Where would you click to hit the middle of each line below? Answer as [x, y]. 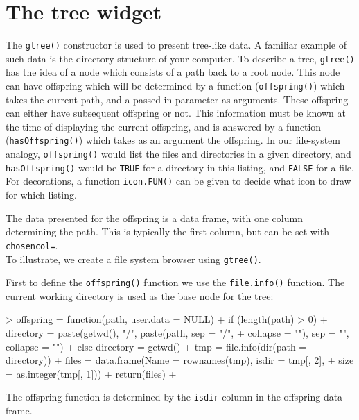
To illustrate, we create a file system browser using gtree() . [133, 259]
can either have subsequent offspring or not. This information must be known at [176, 113]
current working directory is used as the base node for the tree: [140, 295]
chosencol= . [32, 245]
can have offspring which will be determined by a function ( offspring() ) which [175, 86]
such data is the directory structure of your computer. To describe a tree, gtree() [180, 58]
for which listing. [41, 195]
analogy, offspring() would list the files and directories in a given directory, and [178, 154]
